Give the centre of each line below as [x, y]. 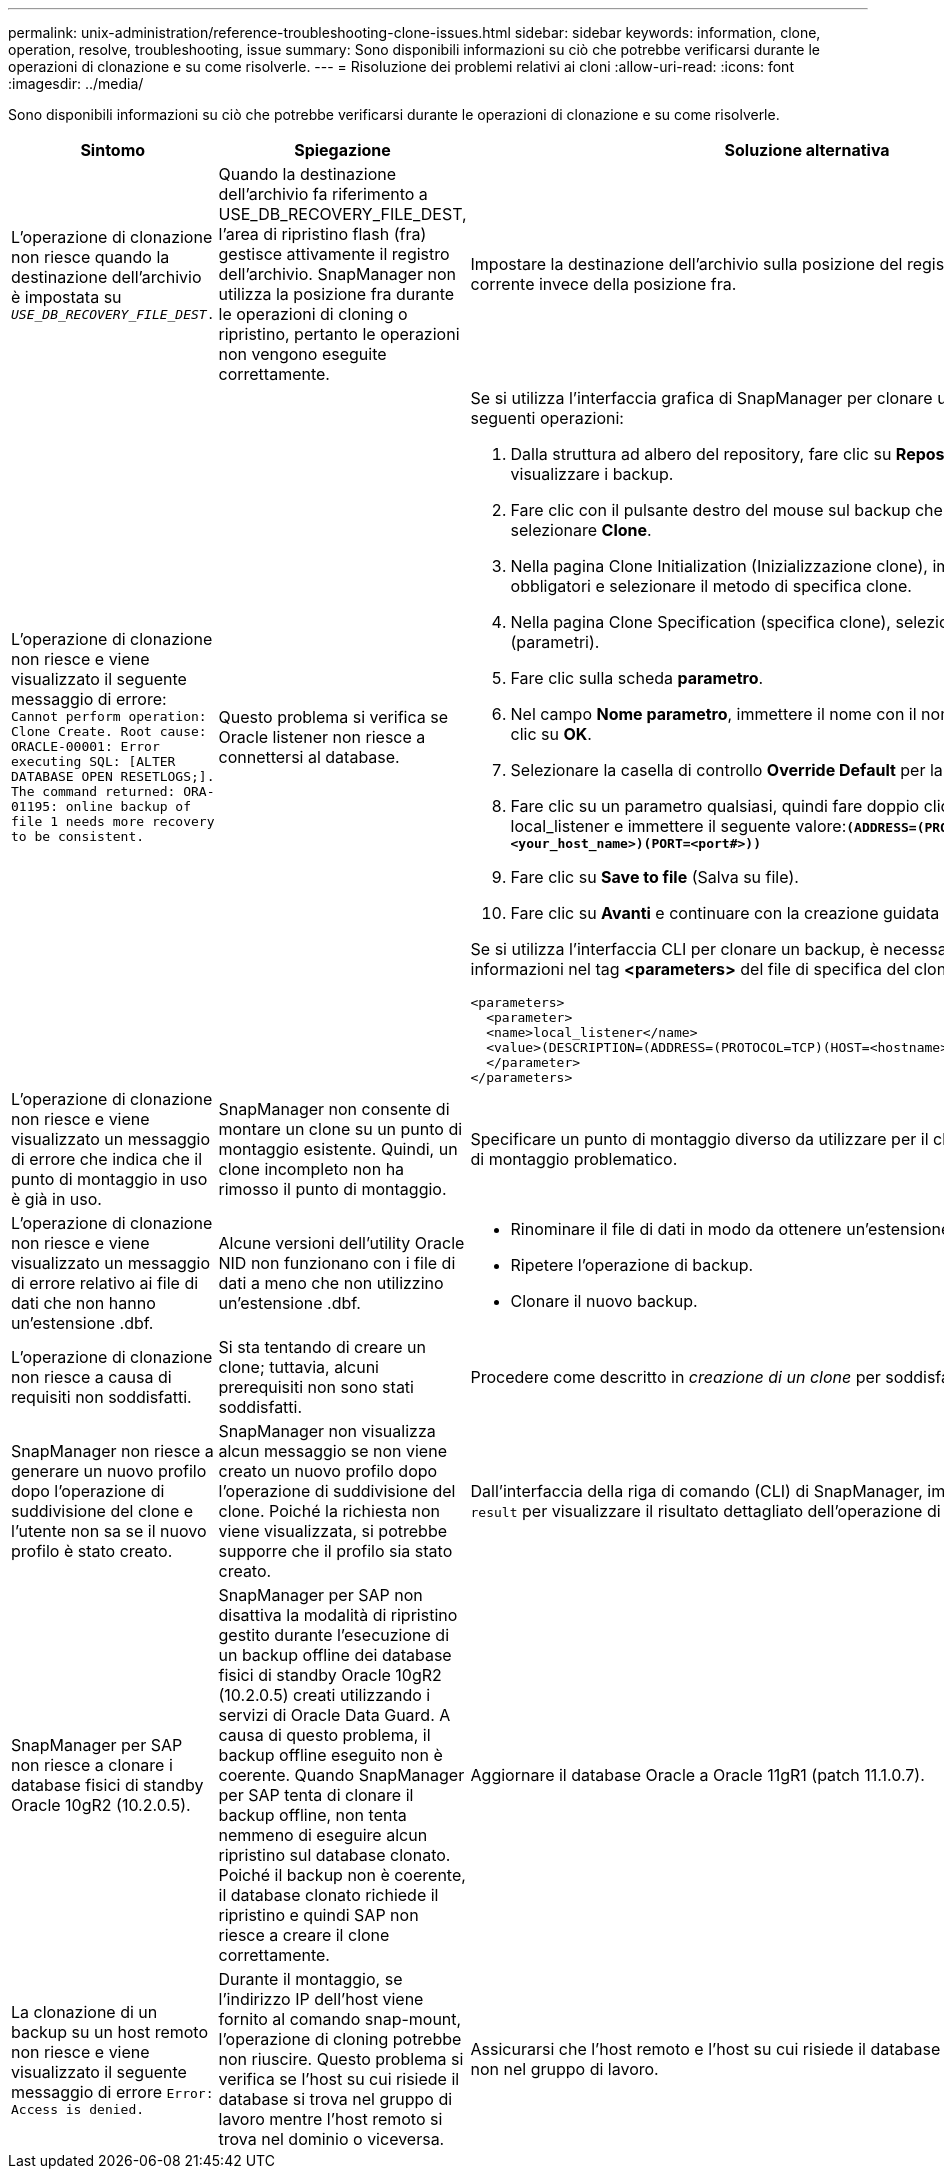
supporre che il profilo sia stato [335, 1551]
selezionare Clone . [581, 530]
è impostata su [66, 296]
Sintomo [113, 150]
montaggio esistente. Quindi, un [338, 1149]
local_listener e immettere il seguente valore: [678, 826]
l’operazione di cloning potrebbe [340, 2039]
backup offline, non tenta [312, 1815]
